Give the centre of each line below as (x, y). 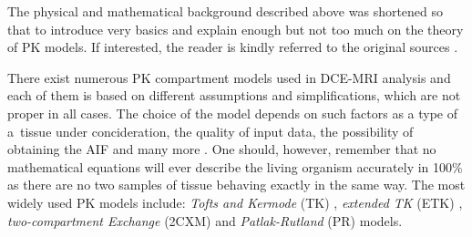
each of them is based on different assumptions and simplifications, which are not (234, 95)
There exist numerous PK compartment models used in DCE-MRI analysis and (229, 77)
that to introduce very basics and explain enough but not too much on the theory (236, 29)
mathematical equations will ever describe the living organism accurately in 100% (235, 166)
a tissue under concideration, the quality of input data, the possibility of (210, 131)
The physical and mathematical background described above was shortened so (226, 11)
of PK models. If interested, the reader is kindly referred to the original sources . (233, 47)
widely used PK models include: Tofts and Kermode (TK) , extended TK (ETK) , (235, 202)
